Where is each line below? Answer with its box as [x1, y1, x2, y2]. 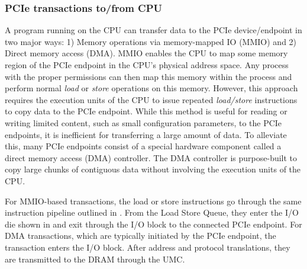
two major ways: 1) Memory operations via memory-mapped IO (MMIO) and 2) [5, 35, 297, 47]
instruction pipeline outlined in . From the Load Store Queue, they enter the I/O [5, 206, 299, 219]
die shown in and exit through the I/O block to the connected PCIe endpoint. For [5, 217, 302, 230]
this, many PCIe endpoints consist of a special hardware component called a [5, 140, 282, 152]
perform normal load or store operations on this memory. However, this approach [5, 82, 298, 94]
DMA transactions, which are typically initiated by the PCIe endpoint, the [5, 229, 276, 242]
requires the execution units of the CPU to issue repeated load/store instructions [5, 93, 298, 105]
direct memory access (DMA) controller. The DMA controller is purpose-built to [5, 151, 298, 164]
